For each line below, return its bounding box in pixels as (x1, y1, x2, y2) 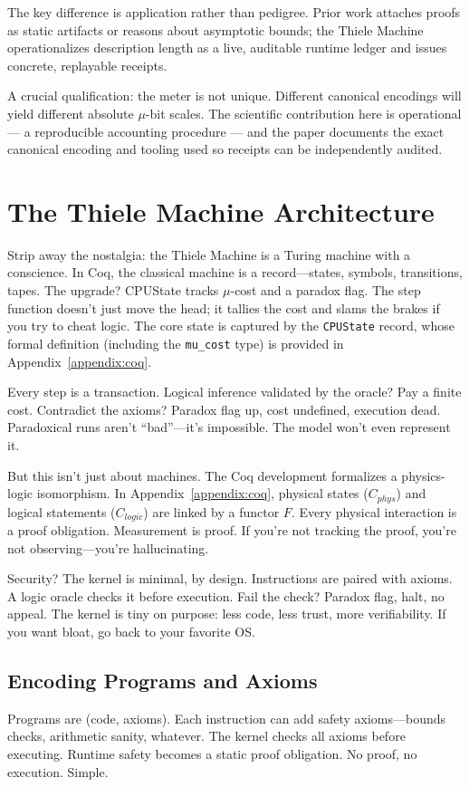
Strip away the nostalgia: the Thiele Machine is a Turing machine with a (7, 245, 411, 264)
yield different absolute (7, 103, 134, 122)
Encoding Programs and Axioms (7, 666, 318, 694)
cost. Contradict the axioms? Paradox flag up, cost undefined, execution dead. (7, 399, 441, 418)
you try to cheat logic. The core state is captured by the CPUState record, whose (7, 316, 455, 335)
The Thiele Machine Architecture (7, 192, 435, 229)
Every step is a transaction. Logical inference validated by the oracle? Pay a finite (7, 382, 462, 401)
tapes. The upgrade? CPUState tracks (7, 281, 219, 300)
